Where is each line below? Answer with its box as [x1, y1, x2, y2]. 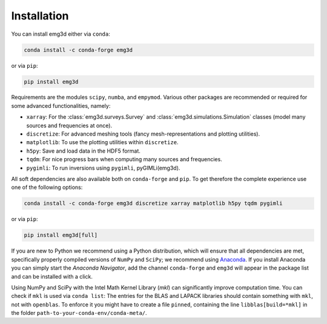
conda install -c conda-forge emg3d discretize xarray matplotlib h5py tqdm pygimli [24, 200, 283, 207]
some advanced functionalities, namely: [11, 102, 111, 109]
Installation [11, 9, 69, 22]
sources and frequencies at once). [26, 122, 112, 129]
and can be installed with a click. [11, 273, 93, 280]
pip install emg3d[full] [24, 232, 98, 239]
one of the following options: [11, 183, 83, 191]
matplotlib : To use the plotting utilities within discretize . [26, 139, 179, 146]
